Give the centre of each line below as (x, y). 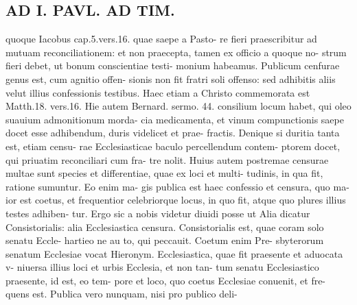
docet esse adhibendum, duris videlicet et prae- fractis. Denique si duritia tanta (173, 133)
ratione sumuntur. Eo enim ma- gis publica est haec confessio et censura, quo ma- (177, 186)
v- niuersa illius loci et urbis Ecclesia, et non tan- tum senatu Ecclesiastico (162, 267)
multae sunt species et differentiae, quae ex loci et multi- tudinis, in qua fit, (164, 173)
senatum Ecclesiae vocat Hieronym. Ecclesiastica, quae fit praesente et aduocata (174, 253)
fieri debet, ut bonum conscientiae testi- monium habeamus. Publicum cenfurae (173, 65)
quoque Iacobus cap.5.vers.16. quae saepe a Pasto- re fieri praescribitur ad (161, 39)
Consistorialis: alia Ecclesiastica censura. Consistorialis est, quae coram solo (165, 227)
